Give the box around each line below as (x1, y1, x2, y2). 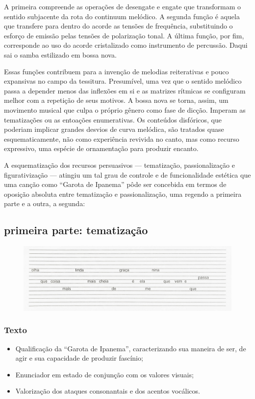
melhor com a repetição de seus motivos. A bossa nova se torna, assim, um (4, 95, 229, 105)
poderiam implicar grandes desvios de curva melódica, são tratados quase (4, 124, 224, 134)
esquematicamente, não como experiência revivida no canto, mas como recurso (4, 133, 239, 144)
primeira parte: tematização (4, 222, 148, 238)
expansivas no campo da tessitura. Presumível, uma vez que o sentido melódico (4, 76, 242, 86)
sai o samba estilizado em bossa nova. (4, 49, 117, 60)
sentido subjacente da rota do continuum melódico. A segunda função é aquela (4, 11, 240, 21)
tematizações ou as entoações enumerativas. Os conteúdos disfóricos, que (4, 114, 222, 124)
